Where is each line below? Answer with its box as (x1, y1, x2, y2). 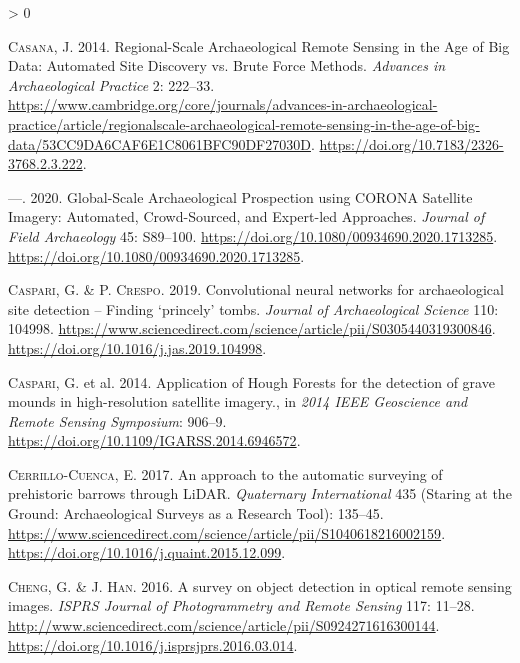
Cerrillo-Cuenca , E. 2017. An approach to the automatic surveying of (8, 463, 443, 484)
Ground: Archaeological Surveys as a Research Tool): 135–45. (8, 503, 384, 524)
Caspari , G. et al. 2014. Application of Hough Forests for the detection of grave (8, 371, 495, 392)
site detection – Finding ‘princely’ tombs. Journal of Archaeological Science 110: (8, 298, 499, 319)
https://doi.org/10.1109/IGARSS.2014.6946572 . (8, 430, 301, 451)
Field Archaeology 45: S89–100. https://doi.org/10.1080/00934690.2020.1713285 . (8, 225, 498, 246)
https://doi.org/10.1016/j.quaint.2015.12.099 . (8, 542, 286, 563)
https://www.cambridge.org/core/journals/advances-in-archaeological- (8, 94, 438, 115)
